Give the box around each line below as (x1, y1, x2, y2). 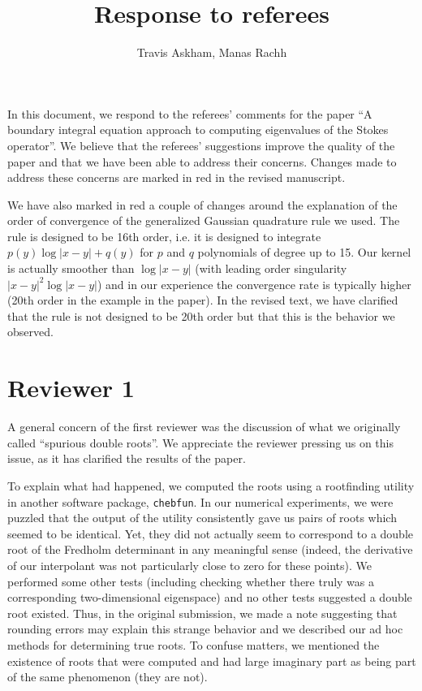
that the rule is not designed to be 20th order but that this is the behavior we (7, 307, 395, 324)
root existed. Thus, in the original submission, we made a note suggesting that (7, 604, 398, 621)
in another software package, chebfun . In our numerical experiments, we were (7, 493, 394, 510)
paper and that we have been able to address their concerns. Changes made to (7, 153, 397, 170)
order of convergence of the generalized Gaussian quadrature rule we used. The (7, 212, 400, 229)
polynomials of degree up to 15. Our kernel (197, 244, 411, 261)
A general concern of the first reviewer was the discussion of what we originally (7, 418, 401, 435)
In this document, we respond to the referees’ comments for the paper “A (7, 105, 372, 122)
